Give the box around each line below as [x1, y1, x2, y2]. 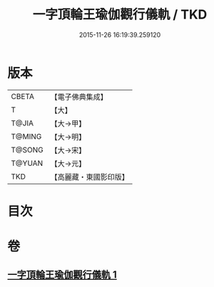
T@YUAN [11, 158, 44, 168]
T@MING [11, 131, 42, 141]
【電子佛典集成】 [50, 92, 108, 102]
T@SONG [11, 145, 44, 155]
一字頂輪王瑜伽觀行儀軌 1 [7, 268, 118, 281]
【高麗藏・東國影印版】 [50, 172, 130, 182]
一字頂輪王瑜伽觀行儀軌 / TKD [32, 6, 208, 23]
